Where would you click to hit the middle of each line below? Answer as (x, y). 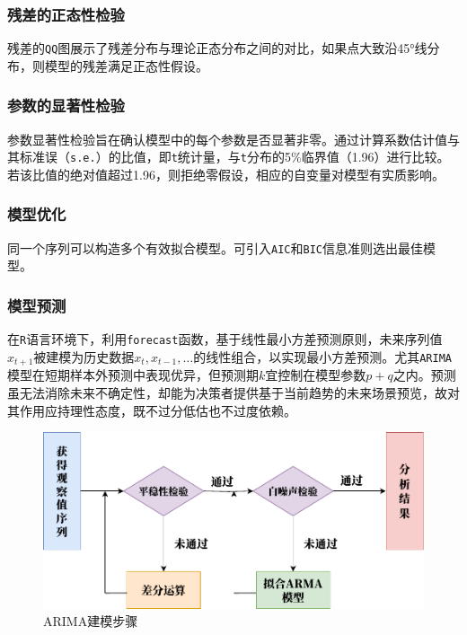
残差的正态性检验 (66, 14)
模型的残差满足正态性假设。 (126, 65)
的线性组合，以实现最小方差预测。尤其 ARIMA (322, 356)
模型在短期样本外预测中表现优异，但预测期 (133, 375)
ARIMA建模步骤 (91, 621)
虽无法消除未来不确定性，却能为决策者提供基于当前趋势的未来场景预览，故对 (233, 392)
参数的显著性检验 (66, 106)
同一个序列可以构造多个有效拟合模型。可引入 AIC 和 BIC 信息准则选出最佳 (215, 247)
